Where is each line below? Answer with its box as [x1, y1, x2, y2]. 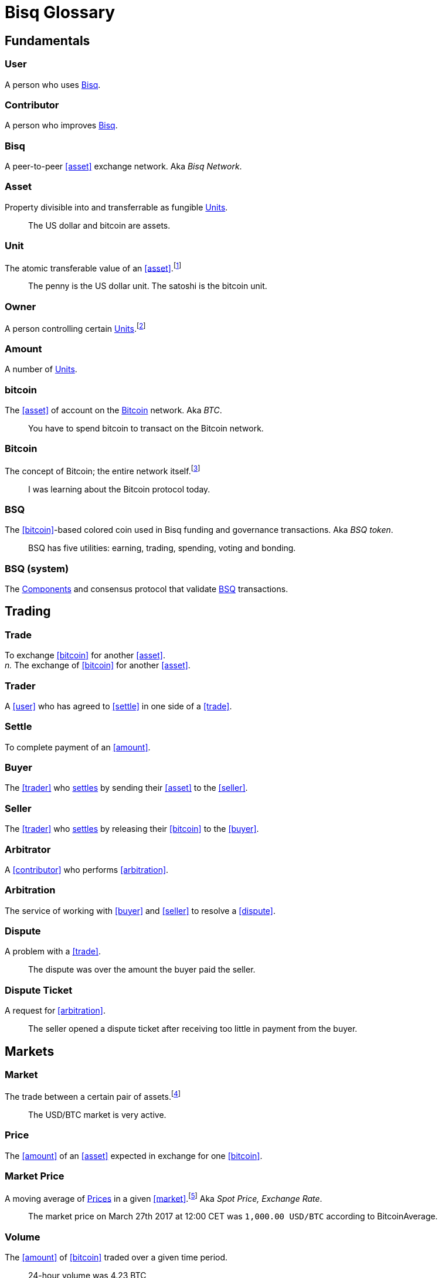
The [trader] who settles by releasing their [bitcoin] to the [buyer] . [5, 824, 259, 834]
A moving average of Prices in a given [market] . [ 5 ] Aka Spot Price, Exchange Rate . [5, 1191, 322, 1204]
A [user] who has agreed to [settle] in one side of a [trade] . [5, 701, 232, 711]
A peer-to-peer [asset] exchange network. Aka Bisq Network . [5, 161, 242, 172]
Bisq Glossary [5, 2, 115, 22]
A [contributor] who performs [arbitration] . [5, 864, 169, 875]
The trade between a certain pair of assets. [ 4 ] [5, 1090, 181, 1102]
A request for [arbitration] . [5, 1005, 106, 1016]
